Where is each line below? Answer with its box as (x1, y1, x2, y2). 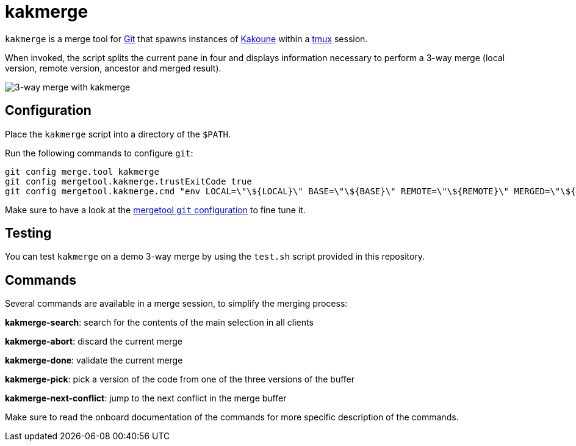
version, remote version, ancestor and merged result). (5, 62, 221, 73)
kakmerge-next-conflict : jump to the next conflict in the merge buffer (5, 393, 287, 404)
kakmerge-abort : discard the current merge (5, 336, 183, 347)
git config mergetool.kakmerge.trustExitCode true (5, 176, 252, 186)
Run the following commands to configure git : (5, 147, 193, 158)
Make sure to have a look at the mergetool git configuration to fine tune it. (5, 204, 306, 215)
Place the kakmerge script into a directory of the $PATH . (5, 128, 231, 139)
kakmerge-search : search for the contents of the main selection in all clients (5, 317, 314, 328)
